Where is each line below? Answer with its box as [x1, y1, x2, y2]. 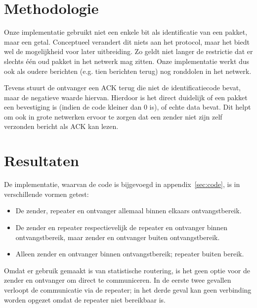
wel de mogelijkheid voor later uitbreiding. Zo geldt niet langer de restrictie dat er [4, 46, 253, 57]
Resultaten [4, 150, 79, 171]
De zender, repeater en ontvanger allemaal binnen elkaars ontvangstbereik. [15, 205, 242, 216]
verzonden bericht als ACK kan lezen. [4, 121, 119, 131]
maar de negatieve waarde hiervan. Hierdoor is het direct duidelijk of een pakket [4, 92, 248, 102]
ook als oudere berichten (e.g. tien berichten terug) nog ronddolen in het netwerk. [4, 65, 252, 76]
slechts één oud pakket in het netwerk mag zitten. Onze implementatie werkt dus [4, 56, 250, 66]
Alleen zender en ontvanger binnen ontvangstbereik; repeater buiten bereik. [15, 248, 244, 259]
